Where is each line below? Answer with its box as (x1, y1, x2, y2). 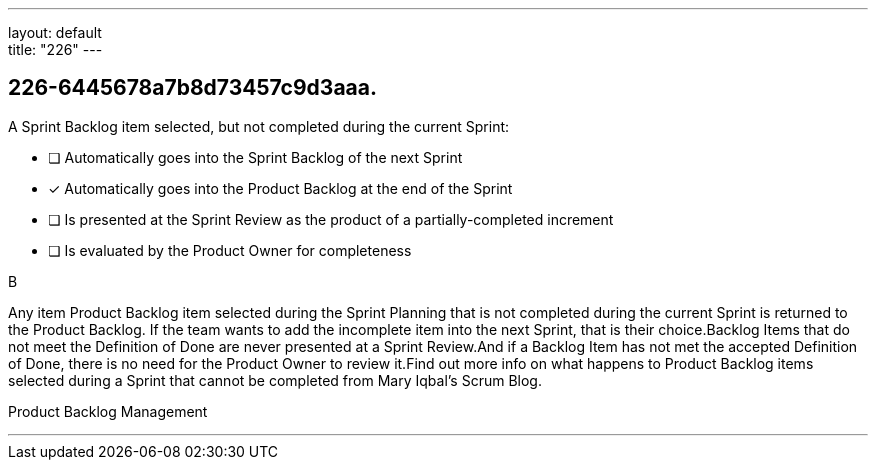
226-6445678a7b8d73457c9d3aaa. (8, 75, 377, 101)
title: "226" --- (8, 41, 103, 58)
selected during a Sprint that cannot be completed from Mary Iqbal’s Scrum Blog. (8, 371, 542, 389)
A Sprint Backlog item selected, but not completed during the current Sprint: (8, 117, 510, 135)
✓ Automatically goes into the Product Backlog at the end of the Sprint (48, 179, 513, 197)
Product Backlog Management (8, 402, 208, 420)
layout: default (8, 24, 102, 41)
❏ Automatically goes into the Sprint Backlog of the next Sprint (48, 148, 463, 166)
